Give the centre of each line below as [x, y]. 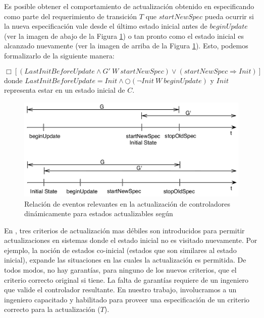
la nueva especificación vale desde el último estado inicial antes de [106, 26]
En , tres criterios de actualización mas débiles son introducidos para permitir [124, 230]
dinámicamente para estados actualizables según [99, 213]
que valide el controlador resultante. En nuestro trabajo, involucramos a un [120, 290]
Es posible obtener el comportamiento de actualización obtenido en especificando [129, 6]
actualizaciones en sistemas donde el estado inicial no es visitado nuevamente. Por [131, 240]
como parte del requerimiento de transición [71, 16]
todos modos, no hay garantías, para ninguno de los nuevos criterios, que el [120, 270]
